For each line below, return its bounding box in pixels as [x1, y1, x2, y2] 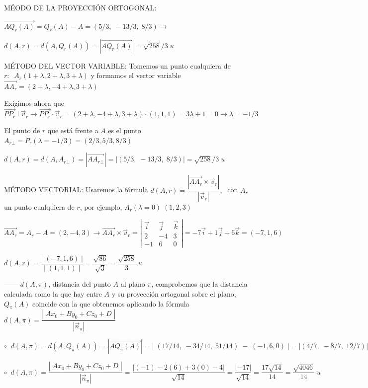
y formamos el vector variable [91, 70, 181, 80]
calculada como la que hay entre [4, 288, 102, 299]
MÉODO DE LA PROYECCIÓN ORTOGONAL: [4, 2, 157, 12]
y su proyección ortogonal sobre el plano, [111, 288, 236, 299]
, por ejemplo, [80, 202, 122, 212]
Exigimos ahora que [4, 97, 64, 108]
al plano [120, 279, 145, 289]
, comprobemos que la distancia [151, 279, 248, 289]
